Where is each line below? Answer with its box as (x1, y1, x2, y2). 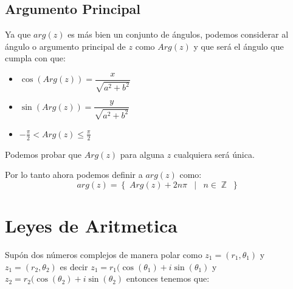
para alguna (120, 148, 165, 160)
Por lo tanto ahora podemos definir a (5, 168, 143, 181)
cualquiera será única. (174, 148, 255, 160)
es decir (60, 260, 88, 273)
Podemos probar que (5, 148, 81, 160)
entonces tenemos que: (126, 272, 210, 285)
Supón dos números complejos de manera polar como (5, 248, 202, 261)
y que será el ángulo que (193, 39, 284, 52)
